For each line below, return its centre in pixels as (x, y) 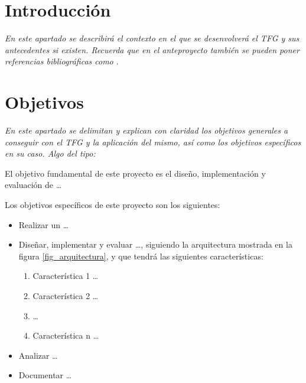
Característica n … (66, 335)
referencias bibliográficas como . (62, 61)
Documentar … (45, 375)
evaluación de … (33, 185)
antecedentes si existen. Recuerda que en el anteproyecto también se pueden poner (152, 49)
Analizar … (38, 355)
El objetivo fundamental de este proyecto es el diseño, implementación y (135, 173)
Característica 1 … (66, 276)
